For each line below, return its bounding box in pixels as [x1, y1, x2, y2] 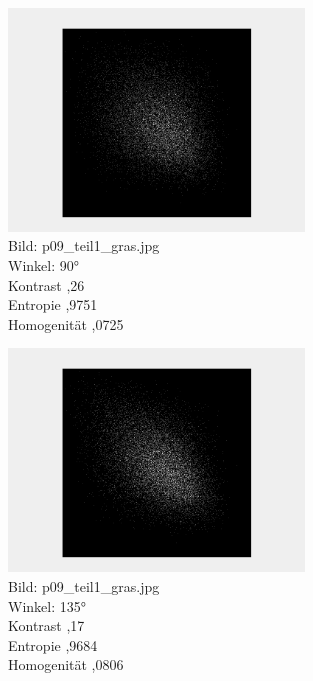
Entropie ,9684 [8, 634, 98, 655]
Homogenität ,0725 [8, 313, 124, 334]
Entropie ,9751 [8, 294, 98, 315]
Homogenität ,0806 [8, 654, 124, 675]
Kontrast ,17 [8, 615, 85, 636]
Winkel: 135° [8, 595, 86, 616]
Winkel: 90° [8, 255, 79, 276]
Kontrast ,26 [8, 274, 85, 295]
